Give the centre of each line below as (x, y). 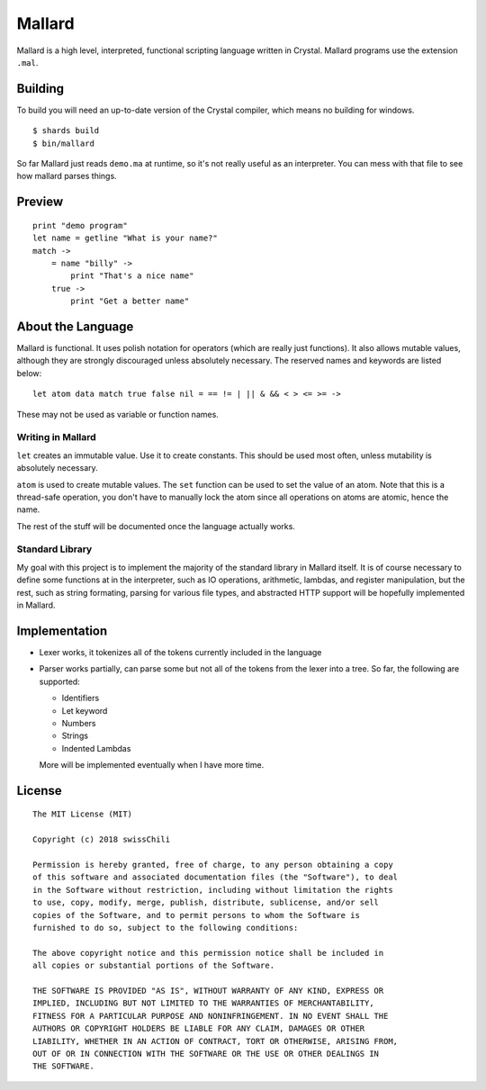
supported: (59, 681)
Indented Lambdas (96, 748)
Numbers (79, 723)
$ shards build (66, 131)
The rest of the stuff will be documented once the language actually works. (156, 526)
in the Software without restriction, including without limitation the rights (213, 890)
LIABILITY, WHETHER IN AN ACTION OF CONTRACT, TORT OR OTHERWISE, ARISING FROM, (216, 1041)
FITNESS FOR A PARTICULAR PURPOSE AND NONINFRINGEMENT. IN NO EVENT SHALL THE (211, 1016)
